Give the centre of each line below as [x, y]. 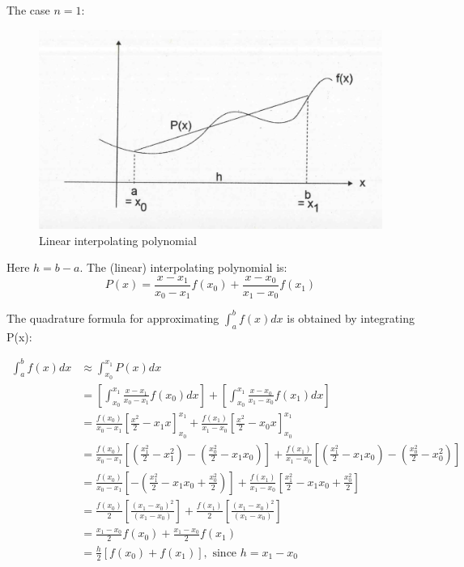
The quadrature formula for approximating [113, 317]
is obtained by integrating [351, 317]
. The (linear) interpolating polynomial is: [183, 267]
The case [28, 10]
